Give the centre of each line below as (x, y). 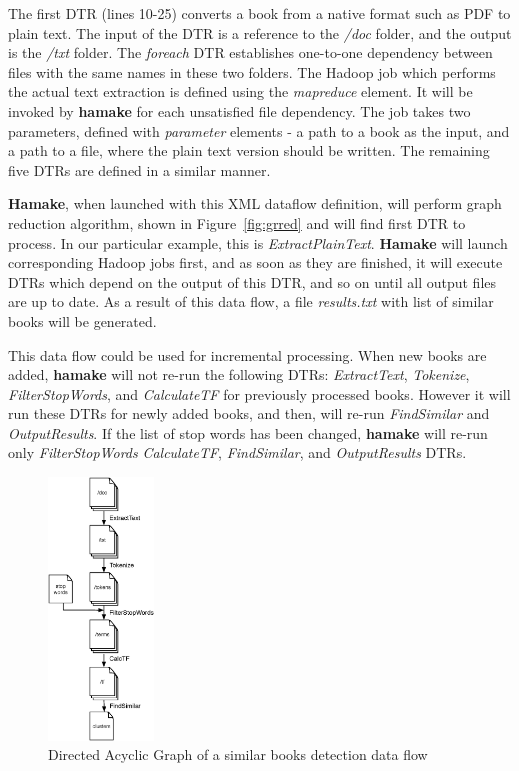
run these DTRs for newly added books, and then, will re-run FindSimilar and (249, 413)
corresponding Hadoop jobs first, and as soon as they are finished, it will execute (255, 262)
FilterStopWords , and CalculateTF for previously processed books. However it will (259, 393)
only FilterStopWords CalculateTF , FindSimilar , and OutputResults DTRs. (237, 452)
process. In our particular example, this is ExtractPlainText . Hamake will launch (258, 242)
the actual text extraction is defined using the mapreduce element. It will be (240, 91)
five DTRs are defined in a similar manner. (139, 169)
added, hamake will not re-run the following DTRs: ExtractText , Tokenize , (239, 374)
